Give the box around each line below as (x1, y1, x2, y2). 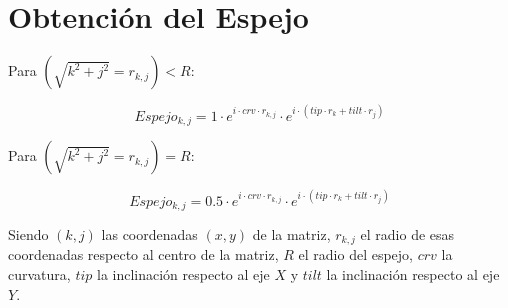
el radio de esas (360, 224, 455, 245)
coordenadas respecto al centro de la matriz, (8, 244, 279, 265)
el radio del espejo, (298, 244, 413, 265)
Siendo (8, 224, 49, 245)
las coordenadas (101, 224, 198, 245)
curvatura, (8, 264, 71, 285)
